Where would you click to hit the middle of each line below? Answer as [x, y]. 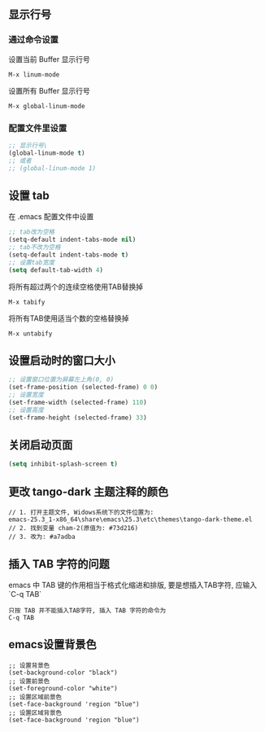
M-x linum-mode [34, 75]
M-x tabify [27, 302]
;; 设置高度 [26, 410]
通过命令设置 [34, 40]
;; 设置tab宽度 [32, 262]
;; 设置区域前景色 [35, 697]
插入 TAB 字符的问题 [59, 564]
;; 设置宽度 [26, 395]
